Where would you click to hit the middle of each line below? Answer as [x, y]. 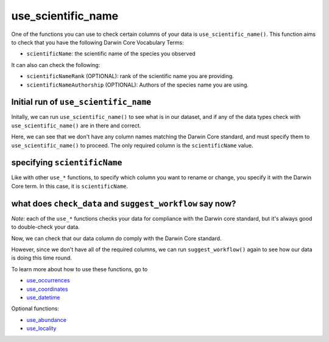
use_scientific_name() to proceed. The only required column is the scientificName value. [132, 145]
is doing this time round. [42, 258]
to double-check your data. [46, 227]
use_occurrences [48, 280]
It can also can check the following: [56, 65]
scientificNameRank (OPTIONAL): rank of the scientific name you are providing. [130, 76]
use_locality [41, 329]
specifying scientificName [67, 162]
